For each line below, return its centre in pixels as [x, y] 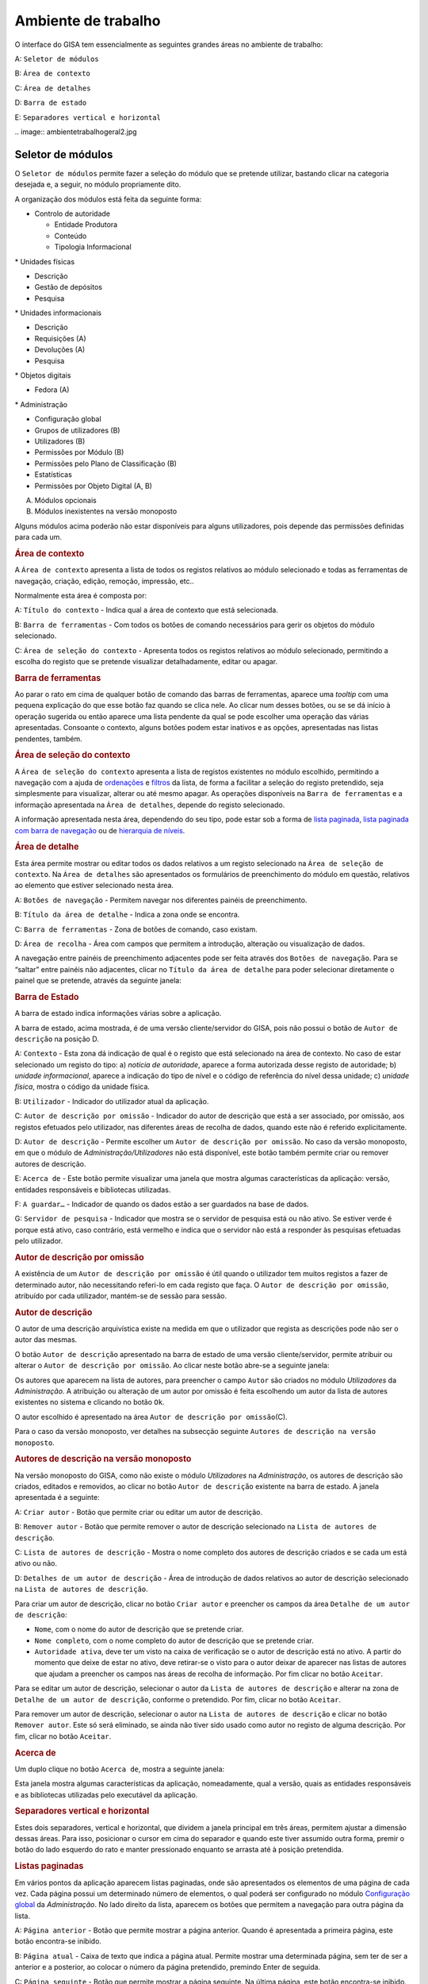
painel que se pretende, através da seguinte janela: [98, 981]
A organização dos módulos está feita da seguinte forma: [108, 199]
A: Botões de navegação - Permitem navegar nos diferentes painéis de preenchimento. [161, 900]
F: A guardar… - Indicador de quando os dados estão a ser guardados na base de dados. [162, 1204]
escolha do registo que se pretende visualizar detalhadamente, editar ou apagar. [146, 661]
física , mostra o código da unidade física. [82, 1086]
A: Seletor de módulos [57, 59]
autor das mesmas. [46, 1340]
